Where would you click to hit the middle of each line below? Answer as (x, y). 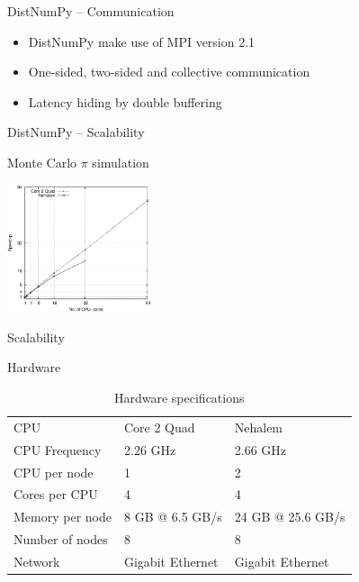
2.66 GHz (260, 449)
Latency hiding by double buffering (125, 101)
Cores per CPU (56, 494)
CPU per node (54, 472)
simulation (121, 162)
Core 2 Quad (159, 427)
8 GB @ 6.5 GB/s (173, 517)
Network (37, 561)
